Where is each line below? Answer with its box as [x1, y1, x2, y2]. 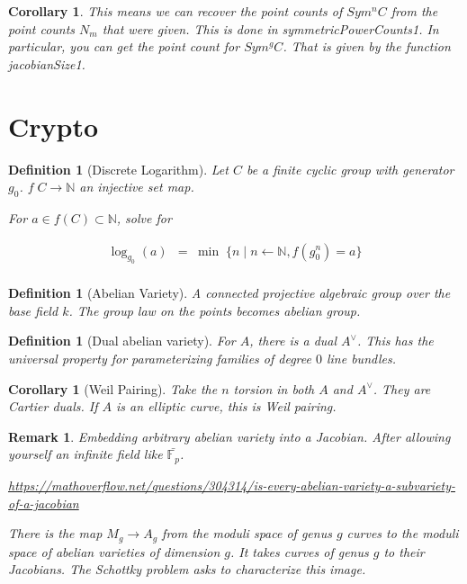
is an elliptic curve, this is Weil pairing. [116, 397, 337, 416]
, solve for [116, 208, 172, 227]
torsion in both [233, 379, 315, 398]
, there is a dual [249, 331, 337, 350]
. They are [373, 379, 431, 398]
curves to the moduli [346, 524, 459, 543]
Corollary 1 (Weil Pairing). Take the [8, 379, 218, 398]
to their [383, 542, 425, 561]
